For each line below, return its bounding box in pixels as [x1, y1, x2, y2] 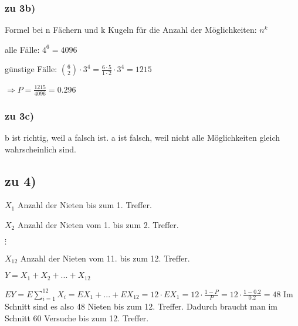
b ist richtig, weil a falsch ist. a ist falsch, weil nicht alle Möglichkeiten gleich [5, 131, 280, 143]
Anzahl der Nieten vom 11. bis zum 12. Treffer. [20, 252, 190, 264]
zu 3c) [5, 108, 35, 123]
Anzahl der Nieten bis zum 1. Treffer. [17, 199, 152, 211]
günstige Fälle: [5, 63, 57, 75]
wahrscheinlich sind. [5, 142, 76, 155]
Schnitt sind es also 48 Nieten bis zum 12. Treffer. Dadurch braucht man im [5, 300, 277, 313]
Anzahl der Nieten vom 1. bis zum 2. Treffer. [17, 218, 179, 230]
